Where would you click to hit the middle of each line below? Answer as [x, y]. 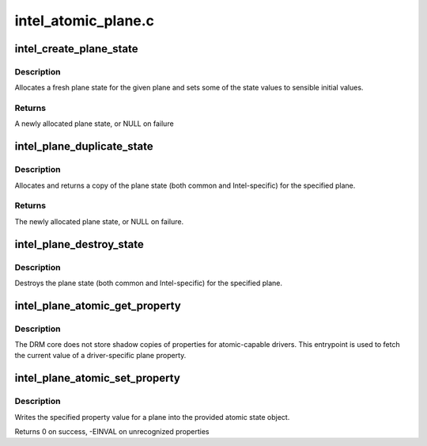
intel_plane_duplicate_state [84, 147]
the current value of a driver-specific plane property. [100, 356]
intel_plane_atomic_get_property [98, 305]
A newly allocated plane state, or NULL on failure [94, 124]
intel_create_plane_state [76, 49]
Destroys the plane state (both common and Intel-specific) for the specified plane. [149, 283]
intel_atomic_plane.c [84, 21]
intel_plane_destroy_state [79, 244]
